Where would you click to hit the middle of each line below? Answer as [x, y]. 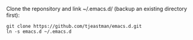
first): [13, 15]
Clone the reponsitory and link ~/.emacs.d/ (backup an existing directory [97, 9]
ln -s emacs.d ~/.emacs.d [39, 32]
